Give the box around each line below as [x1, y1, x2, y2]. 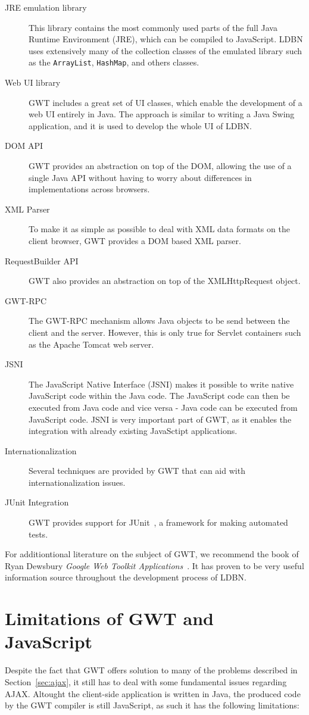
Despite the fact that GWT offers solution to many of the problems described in [5, 664, 298, 676]
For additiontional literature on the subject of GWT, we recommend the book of [5, 548, 299, 560]
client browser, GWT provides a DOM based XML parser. [29, 234, 241, 246]
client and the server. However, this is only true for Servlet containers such [29, 326, 301, 338]
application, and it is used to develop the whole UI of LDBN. [29, 119, 252, 132]
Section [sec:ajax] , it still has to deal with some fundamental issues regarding [5, 675, 287, 688]
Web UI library [5, 76, 61, 89]
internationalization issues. [29, 476, 126, 488]
